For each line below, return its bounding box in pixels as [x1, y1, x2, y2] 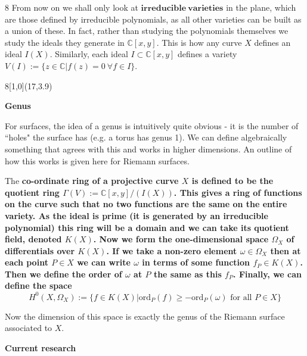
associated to [5, 321, 52, 334]
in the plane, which [226, 1, 296, 13]
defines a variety [178, 48, 237, 60]
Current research [5, 341, 76, 354]
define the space [5, 279, 72, 292]
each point [5, 256, 48, 268]
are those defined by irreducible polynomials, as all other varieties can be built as [5, 13, 302, 25]
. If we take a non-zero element [106, 244, 237, 257]
